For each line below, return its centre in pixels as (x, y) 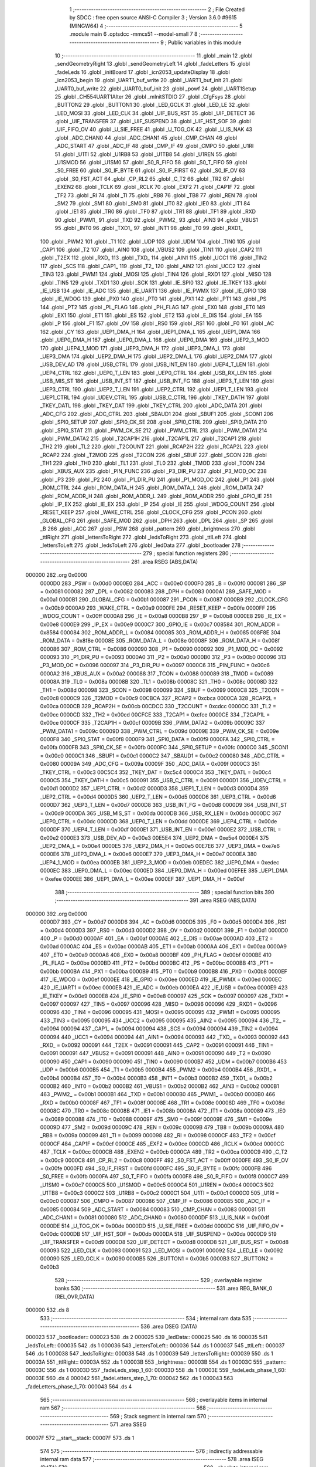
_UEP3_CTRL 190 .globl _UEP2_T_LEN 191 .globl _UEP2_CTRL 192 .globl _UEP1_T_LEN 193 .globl (154, 389)
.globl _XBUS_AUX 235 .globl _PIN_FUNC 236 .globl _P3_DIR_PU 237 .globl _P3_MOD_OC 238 (154, 471)
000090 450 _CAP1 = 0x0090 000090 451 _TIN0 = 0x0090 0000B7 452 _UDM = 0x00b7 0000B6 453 (163, 1062)
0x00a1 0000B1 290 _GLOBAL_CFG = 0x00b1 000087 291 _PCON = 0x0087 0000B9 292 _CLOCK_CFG (164, 600)
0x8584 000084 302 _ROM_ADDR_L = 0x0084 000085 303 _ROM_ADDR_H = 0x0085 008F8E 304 (160, 632)
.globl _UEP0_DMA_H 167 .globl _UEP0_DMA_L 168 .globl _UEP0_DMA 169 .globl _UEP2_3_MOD (154, 340)
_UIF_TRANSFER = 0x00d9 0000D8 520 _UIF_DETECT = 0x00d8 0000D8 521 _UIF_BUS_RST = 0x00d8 (164, 1242)
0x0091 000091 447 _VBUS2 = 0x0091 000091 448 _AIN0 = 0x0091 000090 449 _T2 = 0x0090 (156, 1053)
